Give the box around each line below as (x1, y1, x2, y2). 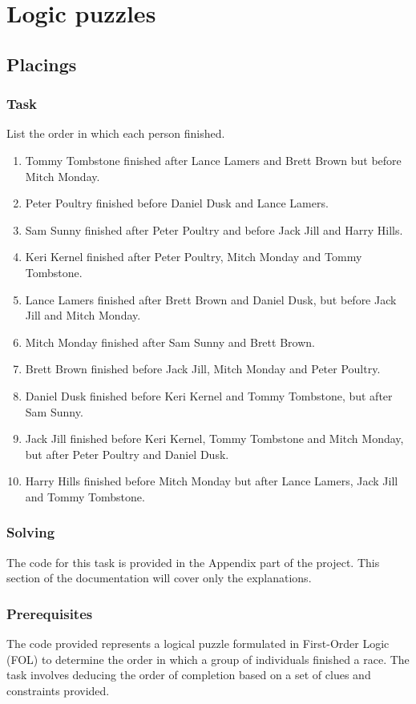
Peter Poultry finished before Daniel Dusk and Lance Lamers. (25, 195, 329, 211)
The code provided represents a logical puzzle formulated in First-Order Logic (6, 635, 390, 652)
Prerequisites (6, 603, 93, 623)
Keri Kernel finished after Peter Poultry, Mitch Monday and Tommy (25, 248, 362, 265)
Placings (6, 51, 77, 76)
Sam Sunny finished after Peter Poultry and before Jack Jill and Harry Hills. (25, 221, 403, 238)
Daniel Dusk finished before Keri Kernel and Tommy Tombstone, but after (25, 387, 393, 404)
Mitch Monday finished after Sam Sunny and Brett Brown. (25, 333, 315, 350)
